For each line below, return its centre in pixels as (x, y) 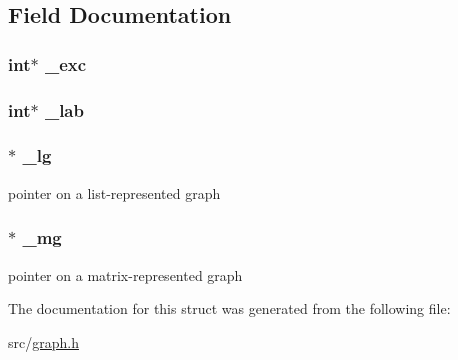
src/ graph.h (43, 341)
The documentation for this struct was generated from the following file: (229, 308)
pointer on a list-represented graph (114, 192)
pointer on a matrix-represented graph (125, 274)
